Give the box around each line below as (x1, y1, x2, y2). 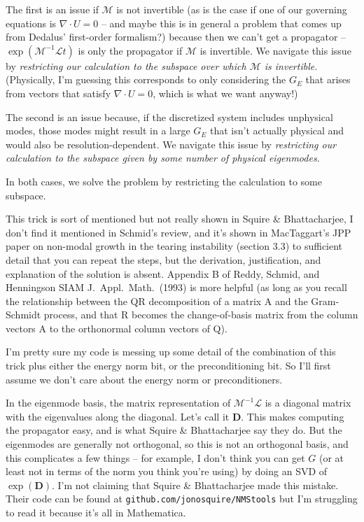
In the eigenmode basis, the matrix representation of (6, 395, 231, 410)
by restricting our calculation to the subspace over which (6, 58, 246, 73)
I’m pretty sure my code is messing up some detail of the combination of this (6, 344, 336, 359)
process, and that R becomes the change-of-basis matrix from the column (43, 307, 358, 322)
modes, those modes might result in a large (6, 123, 190, 138)
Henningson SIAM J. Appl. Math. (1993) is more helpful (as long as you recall (6, 280, 347, 295)
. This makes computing (241, 409, 344, 423)
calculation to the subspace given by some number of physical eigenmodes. (6, 150, 320, 165)
